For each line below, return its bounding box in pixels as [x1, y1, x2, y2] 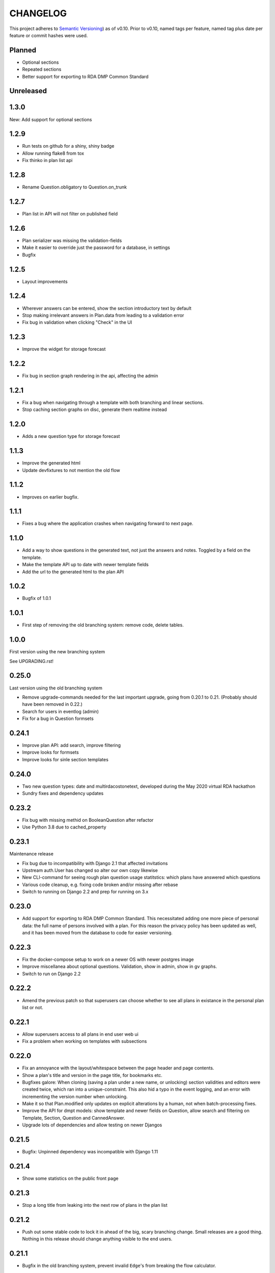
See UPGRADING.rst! [9, 658, 53, 664]
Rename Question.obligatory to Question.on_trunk [22, 184, 127, 190]
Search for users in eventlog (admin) [22, 708, 99, 714]
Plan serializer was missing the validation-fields [22, 237, 122, 243]
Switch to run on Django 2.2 [22, 971, 81, 977]
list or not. [22, 1004, 43, 1010]
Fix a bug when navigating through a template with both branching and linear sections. [22, 400, 204, 406]
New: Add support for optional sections [9, 116, 92, 122]
